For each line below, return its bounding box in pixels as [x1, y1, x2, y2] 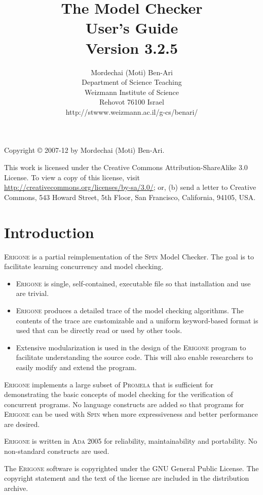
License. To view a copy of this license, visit [4, 172, 140, 182]
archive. [4, 482, 28, 493]
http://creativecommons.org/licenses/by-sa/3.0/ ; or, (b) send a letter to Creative [4, 182, 256, 192]
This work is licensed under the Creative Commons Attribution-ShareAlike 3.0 [4, 162, 248, 173]
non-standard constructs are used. [4, 446, 109, 456]
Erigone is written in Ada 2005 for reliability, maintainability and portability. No [4, 436, 257, 446]
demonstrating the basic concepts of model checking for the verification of [4, 389, 233, 400]
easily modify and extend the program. [16, 361, 137, 372]
